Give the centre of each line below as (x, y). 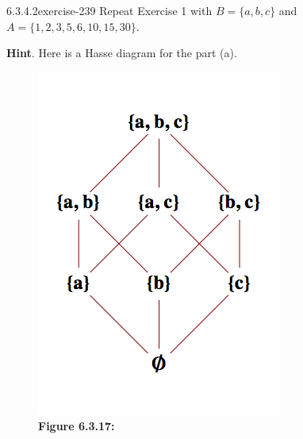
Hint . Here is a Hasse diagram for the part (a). (122, 53)
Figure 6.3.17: (77, 426)
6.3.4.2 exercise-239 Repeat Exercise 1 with (109, 10)
